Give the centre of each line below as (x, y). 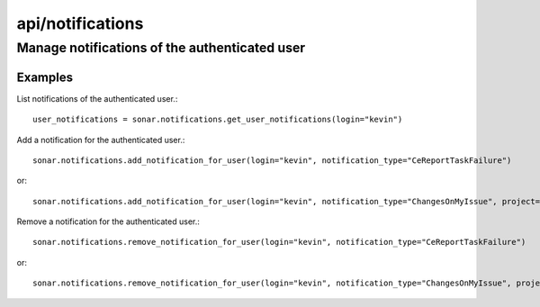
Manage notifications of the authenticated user (161, 48)
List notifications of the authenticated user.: (97, 98)
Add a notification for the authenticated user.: (101, 140)
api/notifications (80, 23)
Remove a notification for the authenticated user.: (108, 221)
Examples (45, 77)
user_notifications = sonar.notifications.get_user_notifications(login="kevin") (218, 120)
